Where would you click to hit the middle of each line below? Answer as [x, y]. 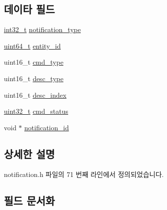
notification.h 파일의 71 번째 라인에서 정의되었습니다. [84, 174]
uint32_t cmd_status [36, 111]
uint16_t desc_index [35, 95]
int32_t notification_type [42, 29]
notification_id [47, 127]
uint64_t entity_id [32, 45]
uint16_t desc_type [34, 78]
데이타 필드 [29, 9]
